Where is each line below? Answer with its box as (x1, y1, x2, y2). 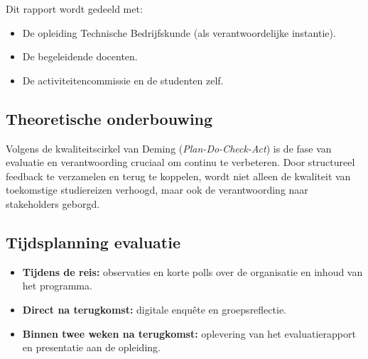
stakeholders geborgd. (6, 196, 100, 211)
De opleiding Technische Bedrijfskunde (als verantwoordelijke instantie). (22, 25, 336, 40)
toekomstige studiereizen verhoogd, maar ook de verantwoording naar (6, 182, 308, 197)
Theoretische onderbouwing (6, 107, 213, 129)
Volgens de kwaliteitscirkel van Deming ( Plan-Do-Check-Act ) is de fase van (6, 140, 332, 155)
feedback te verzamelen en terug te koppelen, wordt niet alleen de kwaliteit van (6, 168, 351, 183)
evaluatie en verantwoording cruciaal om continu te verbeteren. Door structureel (6, 155, 355, 170)
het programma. (22, 278, 92, 293)
